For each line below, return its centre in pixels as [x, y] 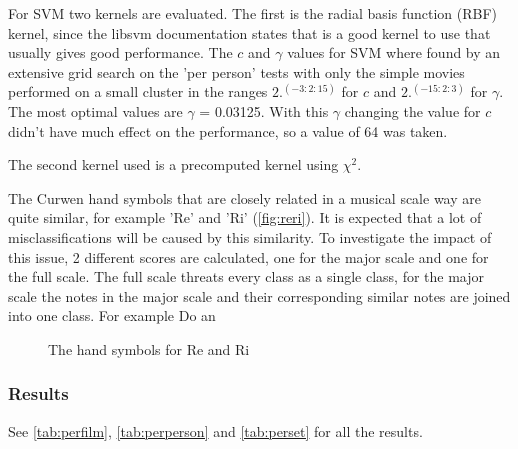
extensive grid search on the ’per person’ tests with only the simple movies [236, 71]
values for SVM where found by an [394, 52]
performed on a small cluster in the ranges [138, 91]
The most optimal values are [95, 110]
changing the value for [412, 110]
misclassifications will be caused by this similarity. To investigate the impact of [250, 236]
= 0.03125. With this [264, 110]
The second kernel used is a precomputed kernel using [173, 164]
